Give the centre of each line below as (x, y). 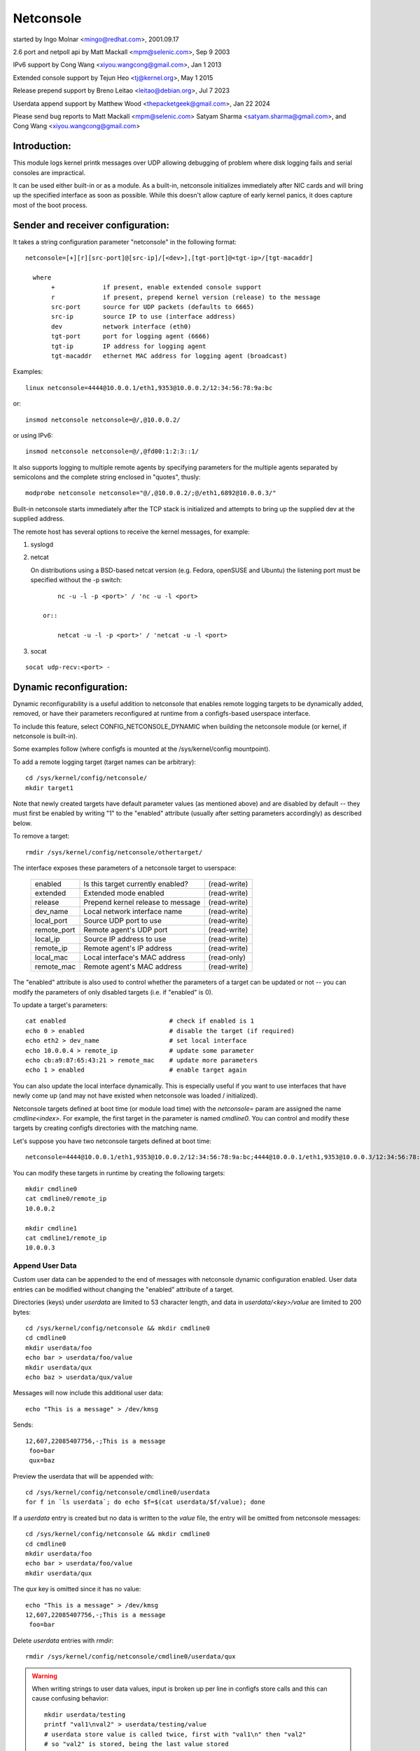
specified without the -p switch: (76, 580)
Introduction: (42, 146)
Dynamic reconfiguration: (70, 687)
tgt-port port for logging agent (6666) (131, 337)
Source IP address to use (125, 939)
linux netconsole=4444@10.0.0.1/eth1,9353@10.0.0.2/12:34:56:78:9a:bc (149, 388)
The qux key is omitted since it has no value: (77, 1589)
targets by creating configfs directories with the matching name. (106, 1128)
